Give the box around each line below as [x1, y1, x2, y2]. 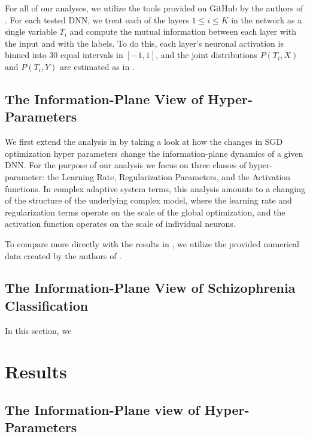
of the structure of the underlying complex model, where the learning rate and [5, 194, 292, 207]
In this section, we [5, 324, 72, 336]
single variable [5, 25, 57, 38]
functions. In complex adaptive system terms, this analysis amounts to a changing [5, 182, 305, 195]
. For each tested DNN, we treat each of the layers [5, 13, 189, 26]
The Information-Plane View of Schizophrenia [5, 278, 296, 297]
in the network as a [231, 13, 302, 26]
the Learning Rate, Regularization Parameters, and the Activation [47, 170, 291, 183]
